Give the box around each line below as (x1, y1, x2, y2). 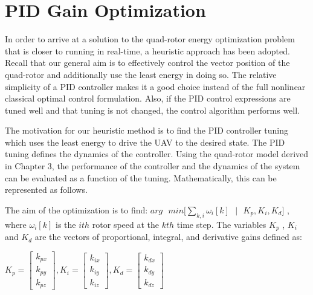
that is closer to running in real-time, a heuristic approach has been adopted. (5, 44, 290, 57)
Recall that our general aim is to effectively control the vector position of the (5, 56, 290, 69)
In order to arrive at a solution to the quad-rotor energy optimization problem (5, 33, 295, 45)
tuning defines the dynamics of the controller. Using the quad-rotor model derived (5, 147, 309, 160)
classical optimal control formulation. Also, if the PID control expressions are (5, 92, 291, 105)
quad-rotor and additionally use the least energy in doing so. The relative (5, 68, 277, 80)
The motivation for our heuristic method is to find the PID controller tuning (5, 124, 288, 137)
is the (55, 218, 76, 230)
